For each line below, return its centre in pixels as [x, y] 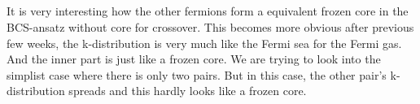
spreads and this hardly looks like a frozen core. [188, 91]
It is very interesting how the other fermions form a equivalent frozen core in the [208, 11]
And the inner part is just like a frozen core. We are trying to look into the [194, 59]
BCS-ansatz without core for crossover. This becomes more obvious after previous [210, 26]
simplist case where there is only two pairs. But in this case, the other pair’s [197, 74]
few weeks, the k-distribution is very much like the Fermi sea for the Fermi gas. [204, 43]
